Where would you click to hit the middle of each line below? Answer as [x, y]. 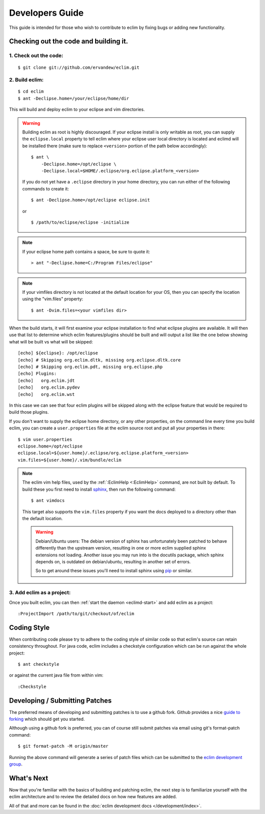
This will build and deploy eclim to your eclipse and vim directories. [77, 109]
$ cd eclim [31, 92]
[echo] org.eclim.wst [46, 394]
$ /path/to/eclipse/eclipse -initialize [80, 222]
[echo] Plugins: [37, 374]
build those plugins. [29, 412]
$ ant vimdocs [48, 501]
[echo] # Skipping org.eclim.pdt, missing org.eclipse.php [90, 367]
